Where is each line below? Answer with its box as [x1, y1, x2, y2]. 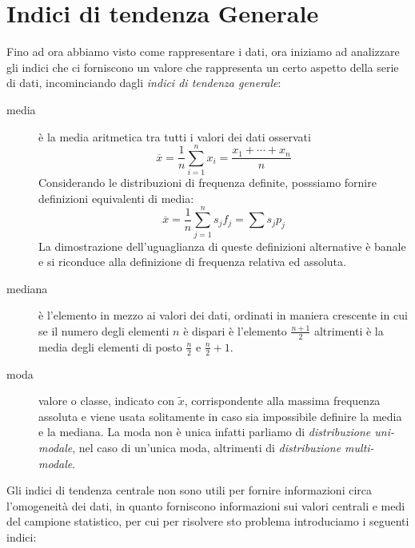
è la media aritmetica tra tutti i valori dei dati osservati [38, 128, 311, 145]
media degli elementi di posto [38, 338, 182, 355]
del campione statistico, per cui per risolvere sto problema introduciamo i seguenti [6, 513, 409, 530]
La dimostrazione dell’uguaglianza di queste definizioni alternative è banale [38, 237, 406, 254]
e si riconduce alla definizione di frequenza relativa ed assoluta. [38, 253, 346, 270]
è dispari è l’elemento [183, 322, 287, 339]
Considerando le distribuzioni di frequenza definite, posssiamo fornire [38, 174, 377, 191]
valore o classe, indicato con [38, 392, 175, 409]
